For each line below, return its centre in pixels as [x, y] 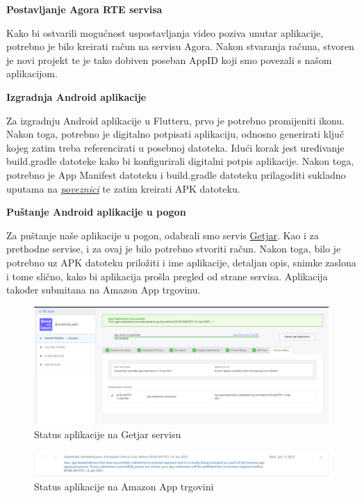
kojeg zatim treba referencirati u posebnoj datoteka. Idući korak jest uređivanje [175, 147]
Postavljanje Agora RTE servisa [84, 9]
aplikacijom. [32, 73]
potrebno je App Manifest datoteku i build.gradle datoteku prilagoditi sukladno [176, 174]
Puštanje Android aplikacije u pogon [96, 212]
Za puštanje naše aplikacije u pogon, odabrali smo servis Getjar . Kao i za [163, 235]
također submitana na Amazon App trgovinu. [104, 290]
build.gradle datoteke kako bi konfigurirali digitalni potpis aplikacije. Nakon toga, [180, 161]
